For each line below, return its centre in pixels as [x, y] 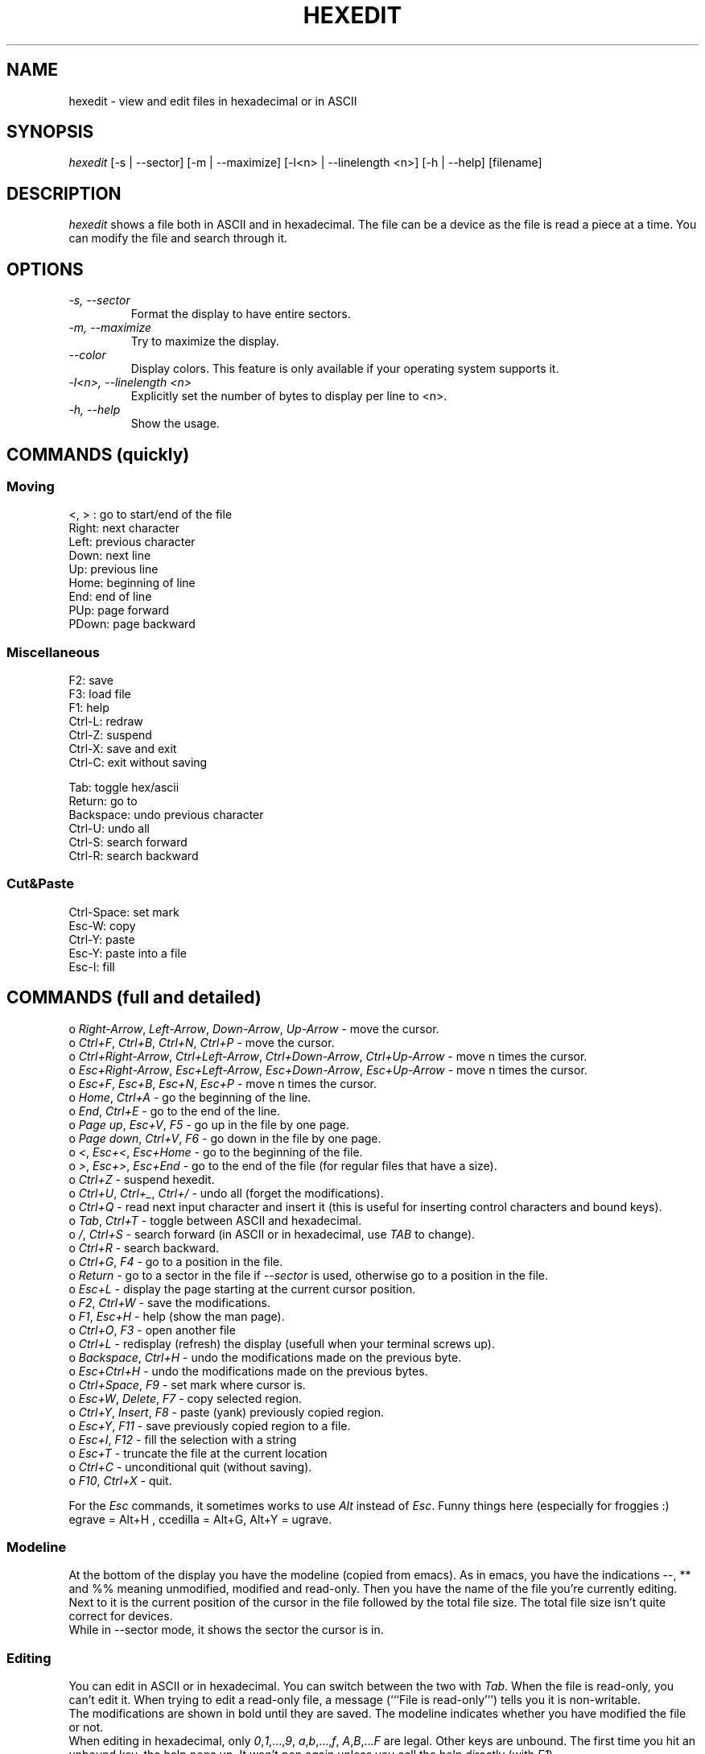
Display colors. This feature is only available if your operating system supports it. [345, 369]
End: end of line [110, 597]
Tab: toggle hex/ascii [124, 788]
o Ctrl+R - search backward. [144, 1247]
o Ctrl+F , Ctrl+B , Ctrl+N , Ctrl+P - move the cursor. [202, 1042]
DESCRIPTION [64, 193]
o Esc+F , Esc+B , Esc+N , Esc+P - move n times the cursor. [223, 1083]
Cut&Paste [40, 884]
